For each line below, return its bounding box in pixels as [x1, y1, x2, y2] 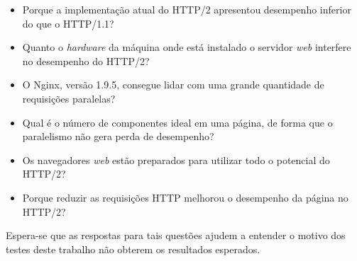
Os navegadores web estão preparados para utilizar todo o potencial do [22, 152, 330, 167]
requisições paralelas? [22, 91, 116, 105]
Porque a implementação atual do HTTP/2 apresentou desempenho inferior [22, 2, 351, 16]
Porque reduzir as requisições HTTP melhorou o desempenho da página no [22, 190, 348, 204]
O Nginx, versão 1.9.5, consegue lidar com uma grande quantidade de [22, 77, 324, 92]
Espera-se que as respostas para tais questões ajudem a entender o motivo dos [6, 228, 346, 243]
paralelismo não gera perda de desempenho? [22, 129, 214, 144]
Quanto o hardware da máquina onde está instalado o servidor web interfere [22, 40, 351, 54]
